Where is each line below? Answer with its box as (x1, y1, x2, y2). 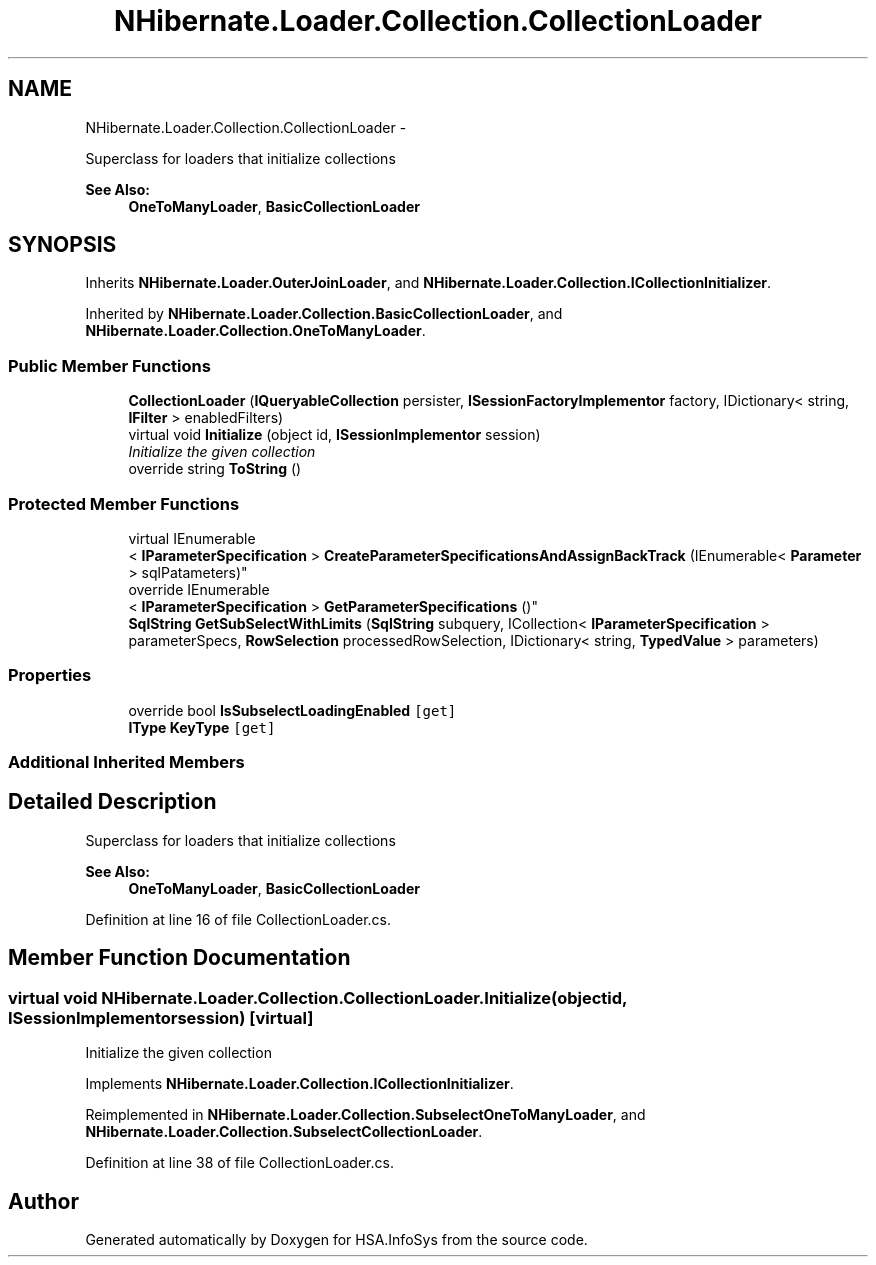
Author (8, 1188, 79, 1214)
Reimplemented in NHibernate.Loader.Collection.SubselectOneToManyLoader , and (85, 1106, 646, 1124)
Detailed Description (8, 789, 217, 815)
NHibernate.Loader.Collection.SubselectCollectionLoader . (85, 1123, 483, 1141)
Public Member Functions (8, 355, 211, 376)
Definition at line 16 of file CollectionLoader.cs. (85, 910, 391, 928)
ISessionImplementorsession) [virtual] (8, 1007, 314, 1028)
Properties (8, 665, 92, 686)
